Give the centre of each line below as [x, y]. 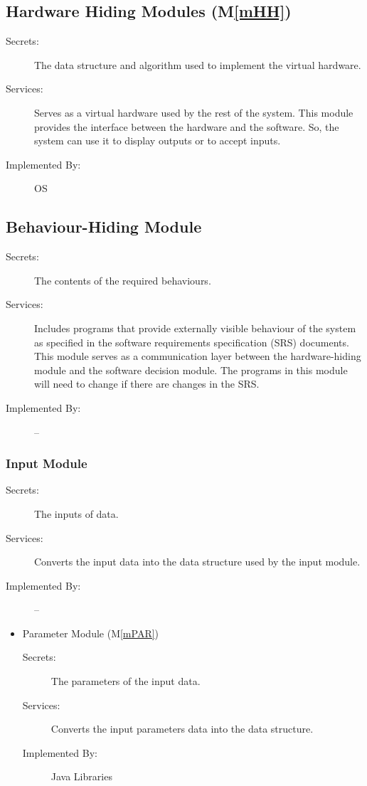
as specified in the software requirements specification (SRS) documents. [192, 342]
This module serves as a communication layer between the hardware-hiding [198, 356]
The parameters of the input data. [126, 681]
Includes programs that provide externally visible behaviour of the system [195, 328]
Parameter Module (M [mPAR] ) [91, 633]
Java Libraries [81, 776]
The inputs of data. [76, 513]
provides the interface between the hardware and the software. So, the [187, 126]
